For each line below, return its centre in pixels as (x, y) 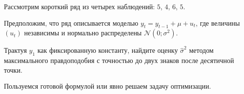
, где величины (218, 23)
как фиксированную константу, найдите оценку (108, 50)
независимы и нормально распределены (83, 33)
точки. (13, 70)
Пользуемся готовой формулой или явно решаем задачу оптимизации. (108, 86)
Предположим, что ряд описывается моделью (71, 23)
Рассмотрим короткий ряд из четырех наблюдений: (80, 6)
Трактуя (15, 50)
